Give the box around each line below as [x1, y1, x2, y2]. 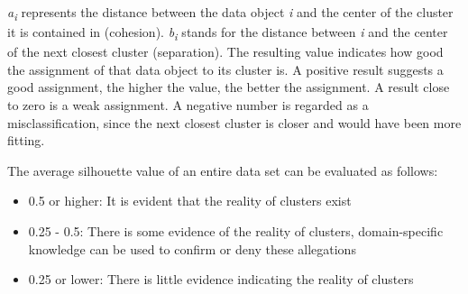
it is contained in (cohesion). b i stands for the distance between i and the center [7, 23, 448, 43]
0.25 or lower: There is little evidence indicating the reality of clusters [28, 270, 414, 289]
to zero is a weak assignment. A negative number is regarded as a [7, 96, 369, 115]
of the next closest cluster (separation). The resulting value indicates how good [7, 42, 444, 61]
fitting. [7, 131, 45, 150]
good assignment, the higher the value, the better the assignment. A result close [7, 78, 450, 96]
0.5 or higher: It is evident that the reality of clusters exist [28, 191, 352, 210]
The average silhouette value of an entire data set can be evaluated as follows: [7, 161, 438, 179]
